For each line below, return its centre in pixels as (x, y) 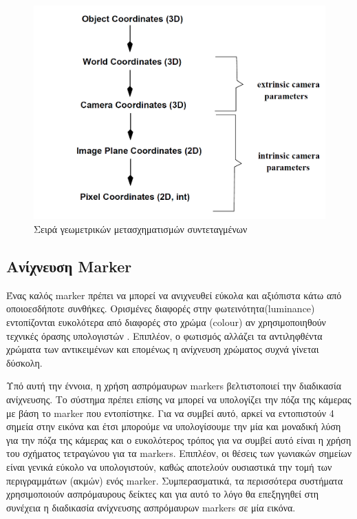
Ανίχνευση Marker (69, 266)
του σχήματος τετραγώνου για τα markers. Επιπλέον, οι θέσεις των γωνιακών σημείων (179, 453)
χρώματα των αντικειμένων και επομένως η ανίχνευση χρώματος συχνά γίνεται (163, 349)
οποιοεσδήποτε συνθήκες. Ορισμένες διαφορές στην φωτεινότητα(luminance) (161, 308)
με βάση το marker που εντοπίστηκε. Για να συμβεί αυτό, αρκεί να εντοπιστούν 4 (170, 413)
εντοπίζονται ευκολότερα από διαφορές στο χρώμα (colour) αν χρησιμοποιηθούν (166, 322)
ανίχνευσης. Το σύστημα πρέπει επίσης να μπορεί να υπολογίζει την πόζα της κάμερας (179, 399)
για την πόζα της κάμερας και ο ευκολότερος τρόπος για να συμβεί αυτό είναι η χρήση (179, 439)
